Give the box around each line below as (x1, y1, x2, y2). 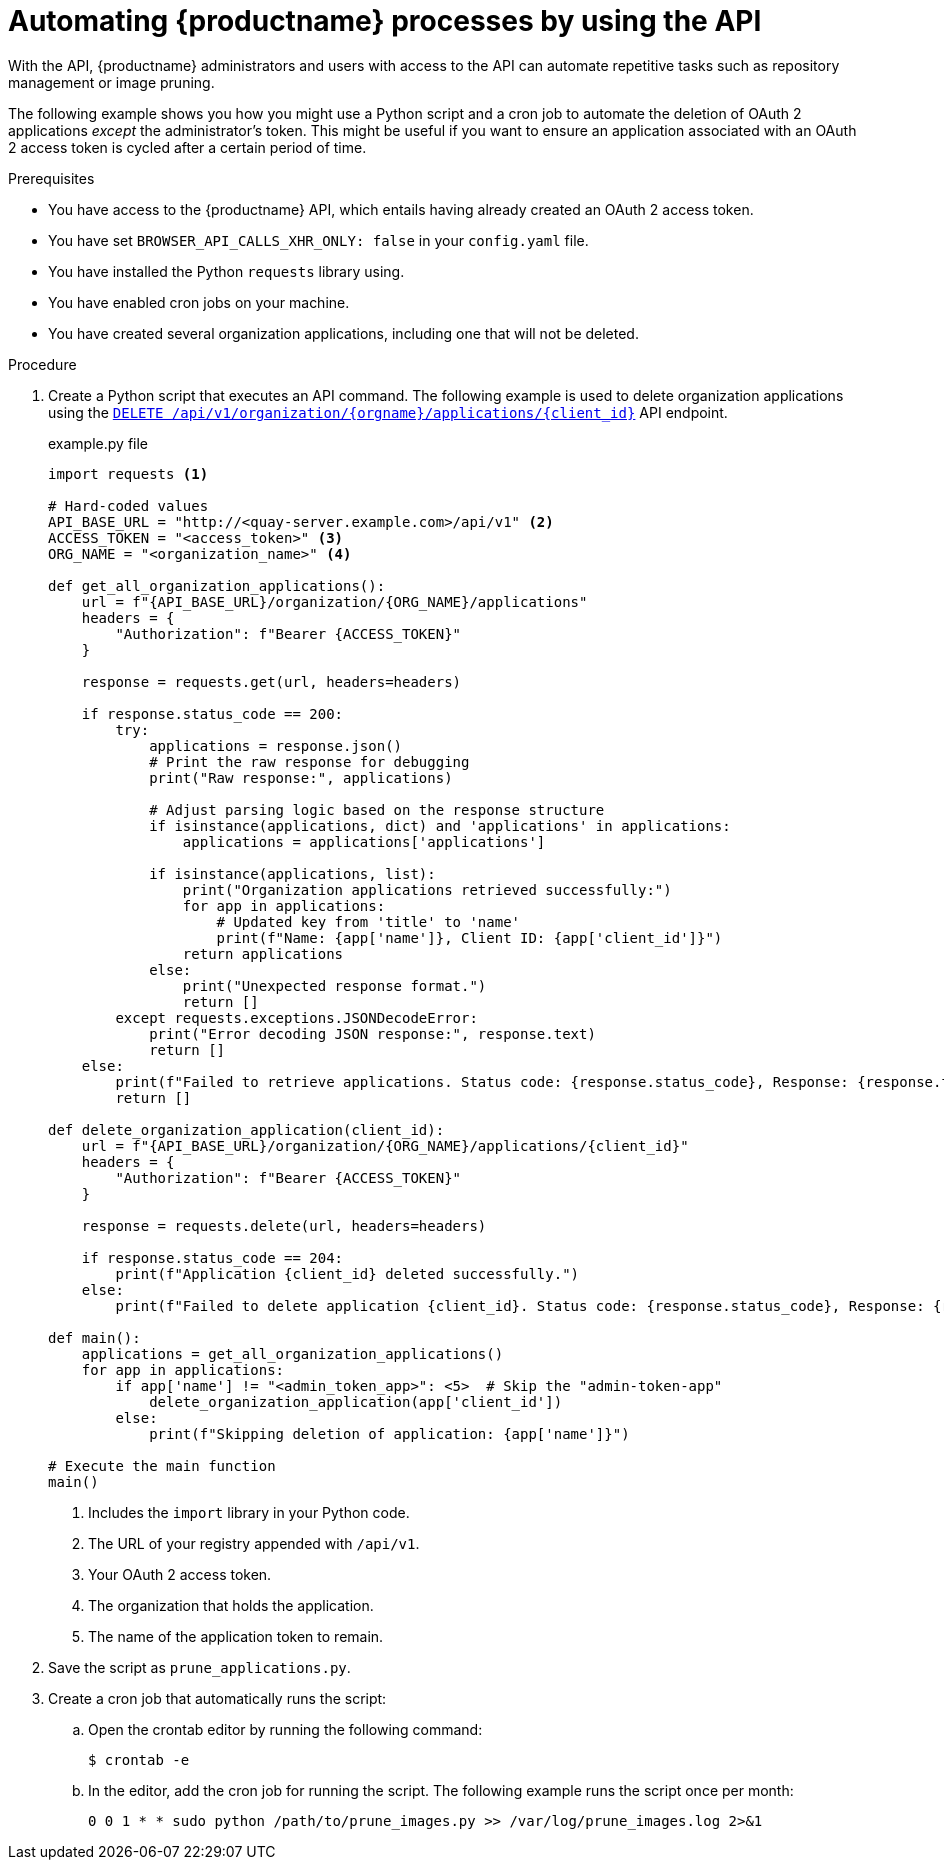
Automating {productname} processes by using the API (8, 4, 762, 38)
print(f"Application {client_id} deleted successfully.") (115, 1265, 580, 1282)
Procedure (8, 355, 77, 373)
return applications (182, 945, 344, 962)
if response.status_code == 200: (81, 705, 344, 722)
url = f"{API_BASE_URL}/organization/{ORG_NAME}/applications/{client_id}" (81, 1137, 689, 1154)
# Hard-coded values (48, 497, 209, 514)
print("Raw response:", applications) (149, 769, 453, 786)
